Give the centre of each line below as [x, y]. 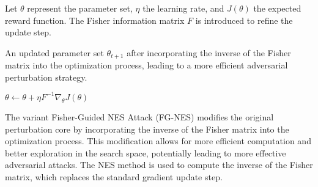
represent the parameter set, [80, 8]
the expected [277, 8]
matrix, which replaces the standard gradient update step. [114, 176]
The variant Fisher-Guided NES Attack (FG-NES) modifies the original [139, 116]
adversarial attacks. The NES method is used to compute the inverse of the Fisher [159, 165]
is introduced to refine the [244, 20]
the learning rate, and [183, 8]
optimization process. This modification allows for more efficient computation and [158, 141]
